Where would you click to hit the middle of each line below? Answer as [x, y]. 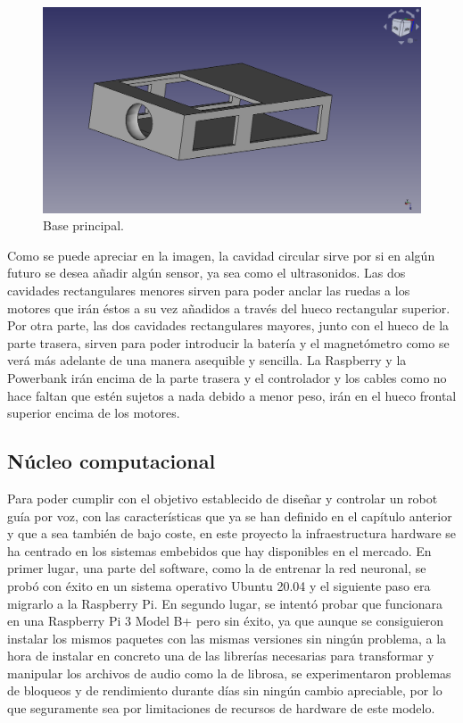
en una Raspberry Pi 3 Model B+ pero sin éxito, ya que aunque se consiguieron [226, 621]
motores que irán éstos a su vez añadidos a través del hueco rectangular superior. [229, 307]
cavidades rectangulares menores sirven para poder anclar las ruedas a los [209, 290]
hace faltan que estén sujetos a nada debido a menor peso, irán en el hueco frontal [232, 395]
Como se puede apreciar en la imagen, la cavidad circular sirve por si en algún [221, 255]
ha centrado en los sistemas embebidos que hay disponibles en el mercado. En [219, 550]
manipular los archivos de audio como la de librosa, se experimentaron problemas [229, 673]
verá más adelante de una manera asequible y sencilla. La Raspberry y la [207, 360]
